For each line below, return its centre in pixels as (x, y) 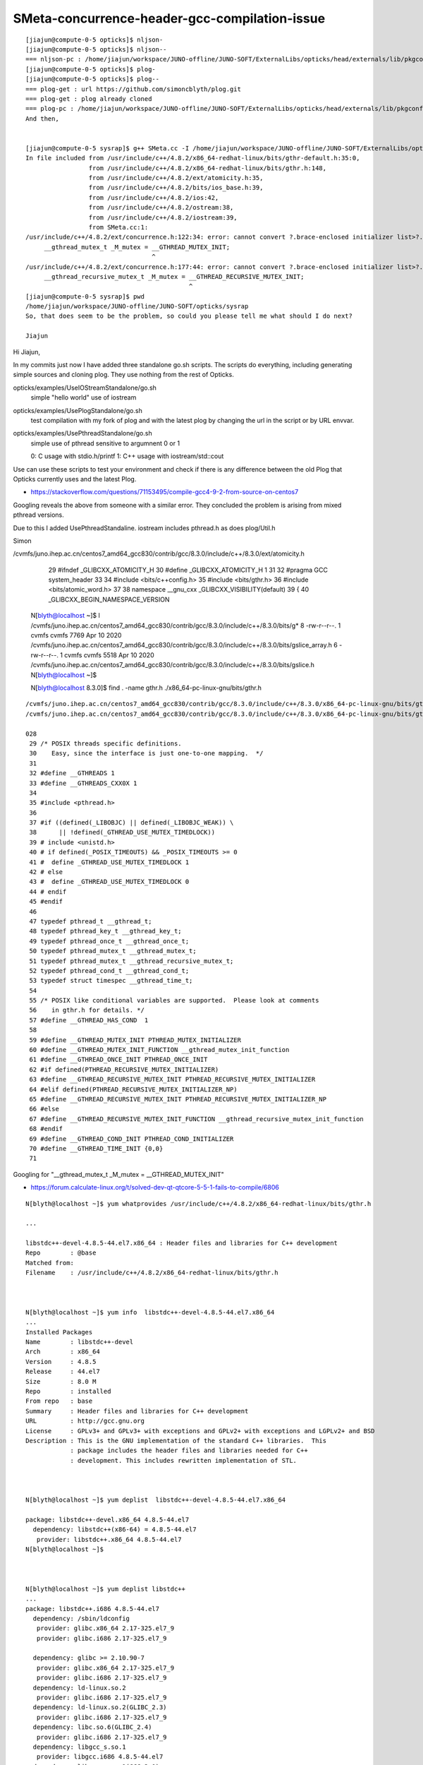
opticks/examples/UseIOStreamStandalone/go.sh (85, 388)
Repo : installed (68, 1391)
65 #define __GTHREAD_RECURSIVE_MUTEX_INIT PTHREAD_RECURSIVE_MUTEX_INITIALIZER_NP (178, 1099)
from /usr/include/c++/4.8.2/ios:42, (154, 197)
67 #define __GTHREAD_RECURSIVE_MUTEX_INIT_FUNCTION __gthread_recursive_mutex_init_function (197, 1119)
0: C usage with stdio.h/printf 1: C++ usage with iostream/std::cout (127, 456)
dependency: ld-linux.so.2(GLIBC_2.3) (100, 1707)
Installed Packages (59, 1332)
